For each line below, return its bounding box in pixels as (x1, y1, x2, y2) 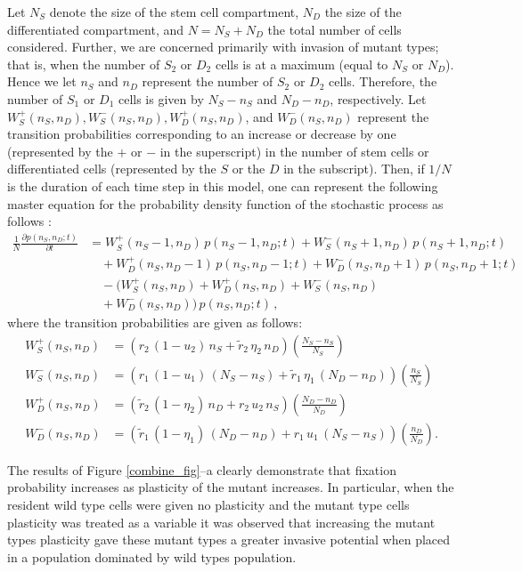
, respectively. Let (330, 89, 427, 108)
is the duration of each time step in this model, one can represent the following (7, 176, 438, 195)
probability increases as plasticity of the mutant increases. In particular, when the (7, 478, 454, 496)
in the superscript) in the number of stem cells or (159, 141, 429, 160)
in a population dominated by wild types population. (7, 547, 297, 566)
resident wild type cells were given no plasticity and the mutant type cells (7, 495, 410, 513)
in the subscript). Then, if (283, 159, 425, 178)
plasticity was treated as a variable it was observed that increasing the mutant (7, 512, 436, 531)
